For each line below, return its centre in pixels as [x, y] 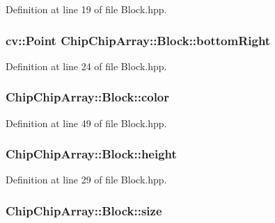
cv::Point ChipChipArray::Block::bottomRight [138, 40]
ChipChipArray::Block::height [91, 154]
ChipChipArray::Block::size [84, 210]
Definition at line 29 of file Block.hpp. [86, 180]
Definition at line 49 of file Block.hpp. [86, 123]
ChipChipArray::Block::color [88, 97]
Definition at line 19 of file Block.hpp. [86, 9]
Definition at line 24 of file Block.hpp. [86, 66]
